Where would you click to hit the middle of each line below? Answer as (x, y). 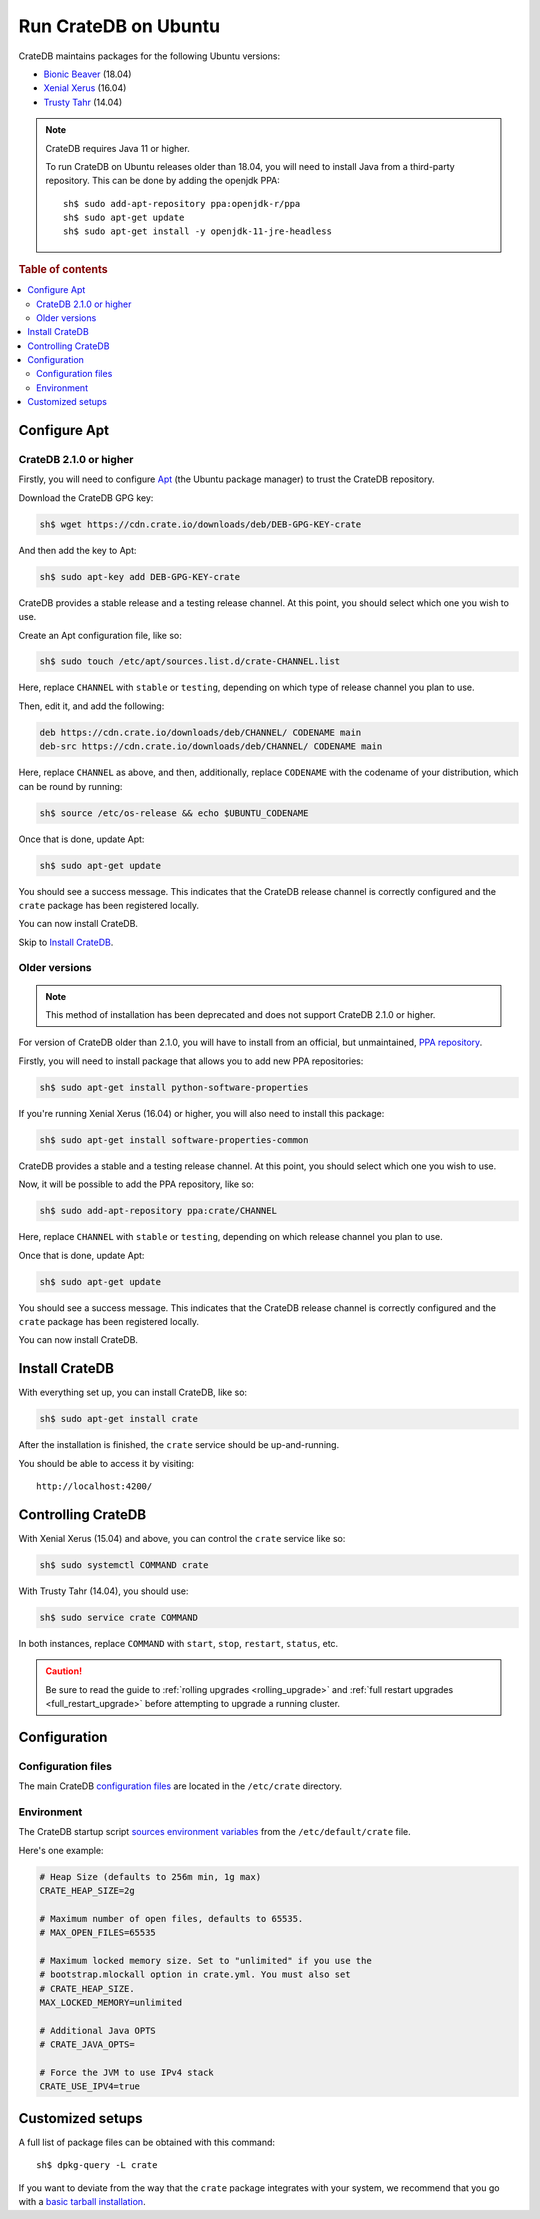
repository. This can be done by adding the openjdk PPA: (162, 181)
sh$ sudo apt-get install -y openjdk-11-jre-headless (197, 231)
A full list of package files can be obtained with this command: (146, 2142)
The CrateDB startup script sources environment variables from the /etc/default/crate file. (215, 1832)
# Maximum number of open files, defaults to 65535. (171, 1918)
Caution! (64, 1671)
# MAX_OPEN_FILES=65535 (98, 1933)
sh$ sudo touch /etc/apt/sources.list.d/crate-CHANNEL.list (190, 661)
